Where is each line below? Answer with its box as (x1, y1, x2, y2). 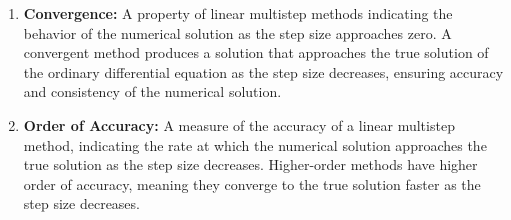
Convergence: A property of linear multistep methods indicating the (23, 3, 453, 23)
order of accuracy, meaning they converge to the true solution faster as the (23, 173, 481, 194)
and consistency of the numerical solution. (23, 81, 282, 102)
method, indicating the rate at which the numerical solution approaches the (23, 134, 487, 155)
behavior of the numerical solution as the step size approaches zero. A (23, 22, 452, 43)
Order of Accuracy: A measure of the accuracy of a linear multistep (23, 114, 455, 135)
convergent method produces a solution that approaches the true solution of (23, 42, 489, 63)
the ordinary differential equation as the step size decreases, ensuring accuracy (23, 61, 504, 82)
